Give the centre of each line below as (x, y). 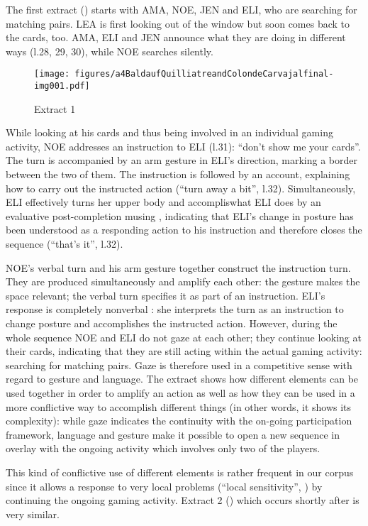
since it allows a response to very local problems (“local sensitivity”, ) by (164, 486)
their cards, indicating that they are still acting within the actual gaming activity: (184, 351)
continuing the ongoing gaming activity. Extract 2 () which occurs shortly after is (183, 500)
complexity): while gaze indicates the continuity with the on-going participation (179, 421)
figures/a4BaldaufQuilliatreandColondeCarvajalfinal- (204, 74)
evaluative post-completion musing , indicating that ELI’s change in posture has (180, 215)
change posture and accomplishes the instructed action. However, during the (172, 323)
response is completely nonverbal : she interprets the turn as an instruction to (175, 309)
